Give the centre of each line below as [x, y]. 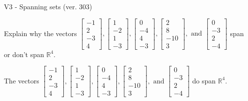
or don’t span [24, 54]
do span [204, 80]
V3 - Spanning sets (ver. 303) [48, 6]
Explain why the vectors [41, 33]
